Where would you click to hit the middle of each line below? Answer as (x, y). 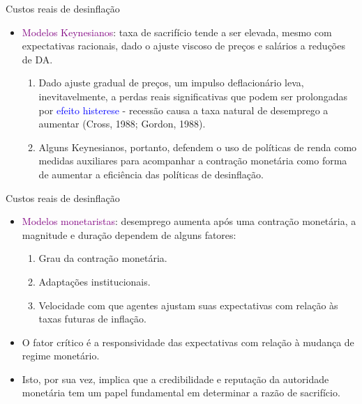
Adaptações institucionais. (95, 281)
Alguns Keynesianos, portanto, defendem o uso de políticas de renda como (198, 147)
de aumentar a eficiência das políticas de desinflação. (151, 174)
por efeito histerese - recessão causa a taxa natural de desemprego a (183, 110)
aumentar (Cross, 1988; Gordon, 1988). (122, 124)
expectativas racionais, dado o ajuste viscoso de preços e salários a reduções (183, 46)
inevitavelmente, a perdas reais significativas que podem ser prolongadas (193, 96)
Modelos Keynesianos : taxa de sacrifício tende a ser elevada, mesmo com (177, 32)
